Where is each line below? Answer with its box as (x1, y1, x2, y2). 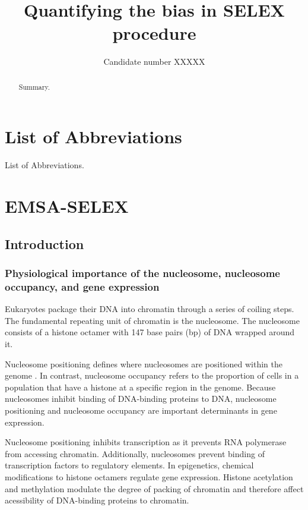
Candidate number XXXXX (103, 55, 205, 68)
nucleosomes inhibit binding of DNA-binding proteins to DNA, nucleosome (5, 392, 277, 405)
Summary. (18, 81, 50, 92)
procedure (112, 21, 196, 45)
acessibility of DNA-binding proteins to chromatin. (5, 494, 189, 506)
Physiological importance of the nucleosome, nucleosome (5, 265, 280, 280)
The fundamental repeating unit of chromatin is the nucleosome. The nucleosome (5, 314, 300, 326)
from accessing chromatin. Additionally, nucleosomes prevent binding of (5, 447, 265, 459)
